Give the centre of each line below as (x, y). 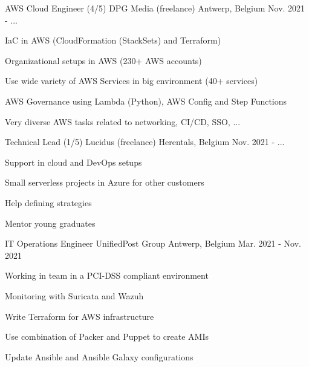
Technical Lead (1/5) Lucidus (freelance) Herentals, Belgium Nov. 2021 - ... (145, 142)
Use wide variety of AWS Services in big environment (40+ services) (132, 81)
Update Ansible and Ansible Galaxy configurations (99, 356)
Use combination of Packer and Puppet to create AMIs (107, 336)
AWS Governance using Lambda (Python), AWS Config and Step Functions (146, 101)
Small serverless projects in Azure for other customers (105, 182)
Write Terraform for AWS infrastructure (80, 316)
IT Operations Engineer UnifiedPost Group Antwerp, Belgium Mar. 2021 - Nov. (153, 243)
